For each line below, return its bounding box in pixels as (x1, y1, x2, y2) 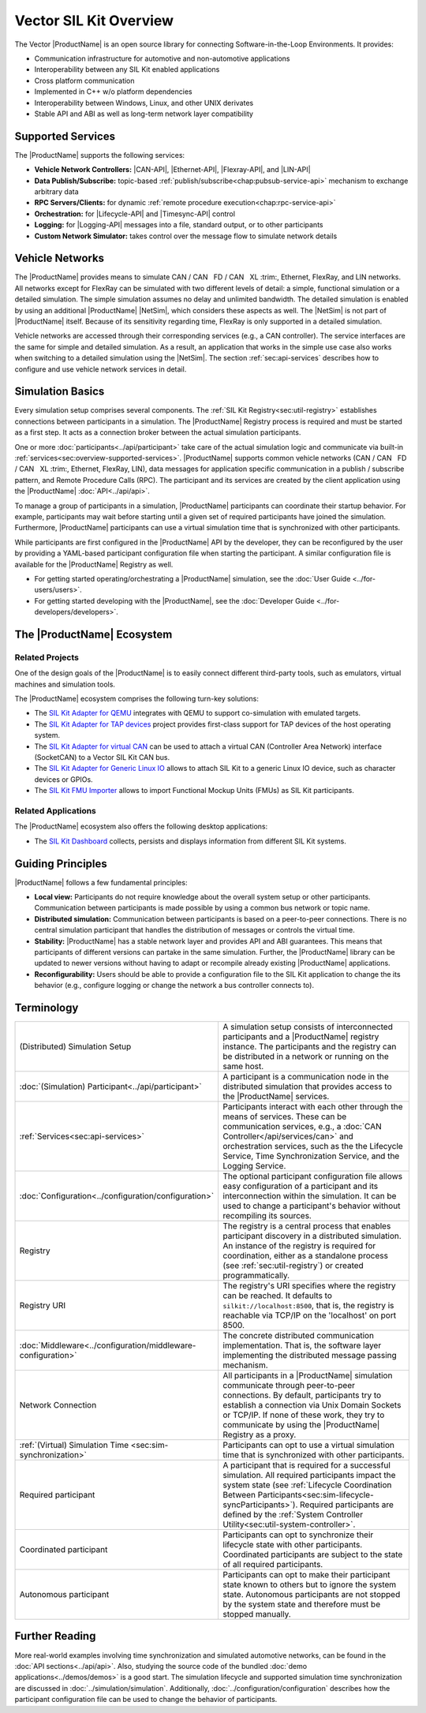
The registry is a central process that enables (222, 1221, 391, 1232)
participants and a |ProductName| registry (222, 1031, 379, 1042)
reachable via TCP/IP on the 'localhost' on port (222, 1310, 397, 1321)
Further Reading (14, 1629, 96, 1643)
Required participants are (300, 1499, 394, 1510)
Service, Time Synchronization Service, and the (222, 1150, 400, 1161)
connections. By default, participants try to (222, 1389, 382, 1401)
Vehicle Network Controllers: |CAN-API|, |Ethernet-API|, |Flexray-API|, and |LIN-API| (34, 165, 311, 174)
